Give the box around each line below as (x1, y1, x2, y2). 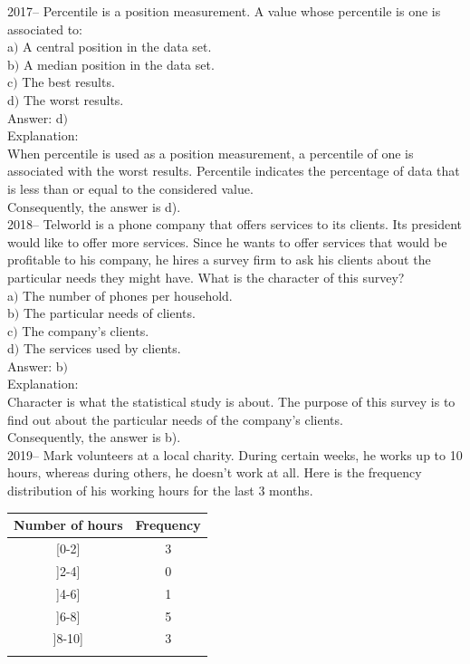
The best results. (22, 72, 115, 91)
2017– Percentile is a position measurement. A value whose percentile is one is (7, 2, 441, 20)
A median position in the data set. (23, 54, 215, 73)
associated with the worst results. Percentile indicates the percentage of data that (7, 161, 460, 180)
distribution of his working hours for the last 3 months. (7, 481, 313, 500)
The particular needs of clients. (23, 303, 196, 322)
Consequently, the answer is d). (7, 197, 181, 216)
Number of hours (14, 515, 123, 534)
